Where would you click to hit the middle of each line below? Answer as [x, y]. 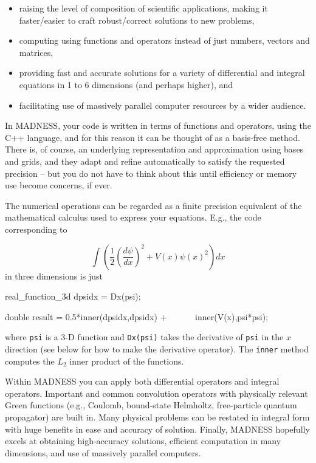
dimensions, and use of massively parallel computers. [103, 452]
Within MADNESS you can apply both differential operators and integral [142, 381]
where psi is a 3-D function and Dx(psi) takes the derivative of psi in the [144, 337]
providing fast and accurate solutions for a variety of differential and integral [162, 73]
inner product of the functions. [127, 361]
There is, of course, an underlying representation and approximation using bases [154, 149]
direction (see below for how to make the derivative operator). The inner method [157, 348]
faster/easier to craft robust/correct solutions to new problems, [137, 20]
